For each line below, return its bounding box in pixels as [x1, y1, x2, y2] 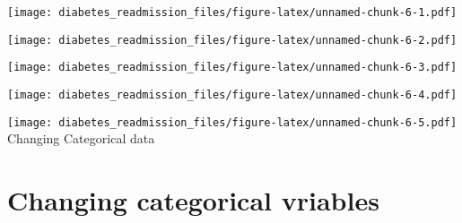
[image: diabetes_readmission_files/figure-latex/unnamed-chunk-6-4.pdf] [7, 88, 458, 101]
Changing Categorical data [7, 129, 155, 148]
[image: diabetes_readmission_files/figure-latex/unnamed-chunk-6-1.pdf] [7, 6, 458, 19]
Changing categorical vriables [7, 182, 379, 219]
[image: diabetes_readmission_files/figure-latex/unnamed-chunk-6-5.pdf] [7, 116, 458, 129]
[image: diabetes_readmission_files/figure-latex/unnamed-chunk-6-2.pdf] [7, 33, 458, 47]
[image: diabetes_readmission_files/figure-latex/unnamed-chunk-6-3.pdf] [7, 61, 458, 74]
